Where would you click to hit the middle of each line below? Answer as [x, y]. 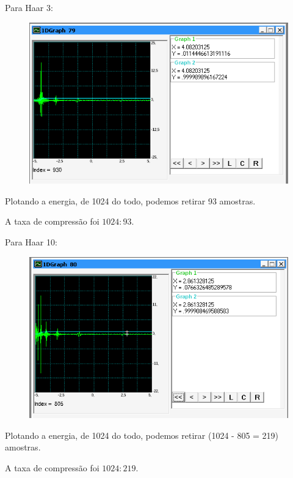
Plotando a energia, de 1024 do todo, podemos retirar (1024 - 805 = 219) [142, 435]
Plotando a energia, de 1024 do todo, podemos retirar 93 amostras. [130, 200]
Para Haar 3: [29, 7]
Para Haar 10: [31, 241]
